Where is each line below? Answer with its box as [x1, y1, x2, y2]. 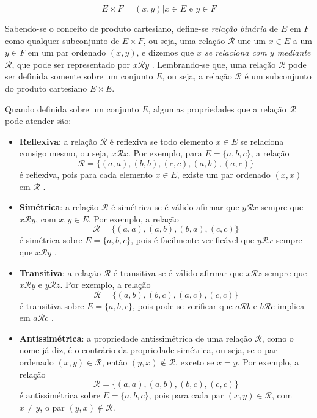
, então [101, 356, 128, 369]
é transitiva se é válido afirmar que [113, 266, 244, 279]
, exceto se [175, 356, 214, 369]
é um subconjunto [244, 70, 312, 82]
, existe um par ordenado [177, 167, 271, 180]
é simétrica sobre [19, 233, 82, 246]
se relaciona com [205, 46, 267, 59]
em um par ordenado [27, 46, 106, 59]
